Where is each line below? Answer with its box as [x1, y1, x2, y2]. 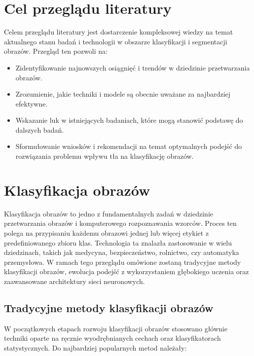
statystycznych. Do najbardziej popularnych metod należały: [4, 342, 187, 353]
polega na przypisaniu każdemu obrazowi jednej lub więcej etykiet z [4, 227, 209, 238]
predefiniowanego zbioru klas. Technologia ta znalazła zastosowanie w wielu [4, 237, 232, 248]
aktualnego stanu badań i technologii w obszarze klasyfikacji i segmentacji [4, 36, 227, 46]
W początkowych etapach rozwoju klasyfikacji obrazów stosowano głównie [4, 323, 227, 333]
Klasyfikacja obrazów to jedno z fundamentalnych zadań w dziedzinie [4, 208, 214, 218]
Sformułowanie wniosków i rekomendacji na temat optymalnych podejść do [15, 141, 242, 151]
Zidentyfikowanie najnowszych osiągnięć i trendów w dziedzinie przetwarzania [15, 62, 250, 72]
